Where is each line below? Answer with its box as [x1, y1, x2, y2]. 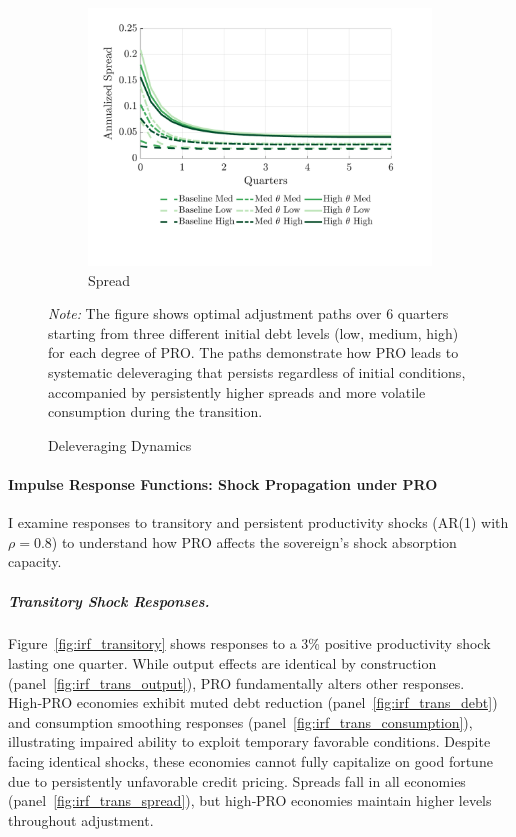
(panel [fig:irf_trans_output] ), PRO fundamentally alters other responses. [8, 672, 465, 693]
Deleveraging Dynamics [48, 434, 192, 455]
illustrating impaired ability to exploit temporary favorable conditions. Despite [8, 731, 491, 752]
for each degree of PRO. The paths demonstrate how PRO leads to [48, 342, 459, 363]
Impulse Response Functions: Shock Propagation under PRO [8, 473, 438, 494]
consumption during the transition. [48, 401, 263, 422]
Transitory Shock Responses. [8, 590, 210, 611]
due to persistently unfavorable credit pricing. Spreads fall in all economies [8, 770, 466, 791]
